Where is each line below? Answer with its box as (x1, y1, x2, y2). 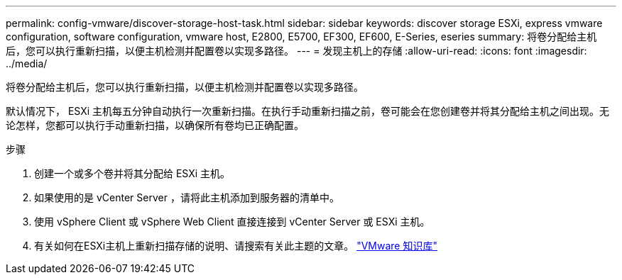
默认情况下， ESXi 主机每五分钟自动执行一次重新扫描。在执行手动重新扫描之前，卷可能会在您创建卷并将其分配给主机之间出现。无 (6, 105, 610, 117)
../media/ (6, 57, 48, 69)
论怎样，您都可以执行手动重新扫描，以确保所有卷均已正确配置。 (6, 119, 304, 131)
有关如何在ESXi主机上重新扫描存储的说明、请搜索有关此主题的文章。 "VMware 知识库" (34, 240, 437, 252)
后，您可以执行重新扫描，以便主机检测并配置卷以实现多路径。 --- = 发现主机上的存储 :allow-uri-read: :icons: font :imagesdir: (6, 45, 587, 57)
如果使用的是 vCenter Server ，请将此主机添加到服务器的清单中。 (34, 191, 339, 203)
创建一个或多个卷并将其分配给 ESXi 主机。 (34, 167, 231, 179)
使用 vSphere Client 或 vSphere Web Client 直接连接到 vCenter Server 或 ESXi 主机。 (34, 215, 430, 228)
